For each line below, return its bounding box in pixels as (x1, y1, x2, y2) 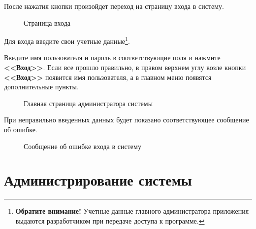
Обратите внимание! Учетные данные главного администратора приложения (15, 206, 249, 216)
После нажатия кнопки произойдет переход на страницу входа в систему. (4, 1, 224, 11)
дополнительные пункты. (4, 81, 79, 92)
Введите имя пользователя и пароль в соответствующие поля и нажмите (4, 52, 221, 63)
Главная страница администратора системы (24, 98, 153, 108)
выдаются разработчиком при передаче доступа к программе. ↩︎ (15, 215, 205, 226)
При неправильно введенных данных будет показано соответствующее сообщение (4, 114, 249, 125)
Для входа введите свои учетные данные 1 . (4, 35, 130, 46)
